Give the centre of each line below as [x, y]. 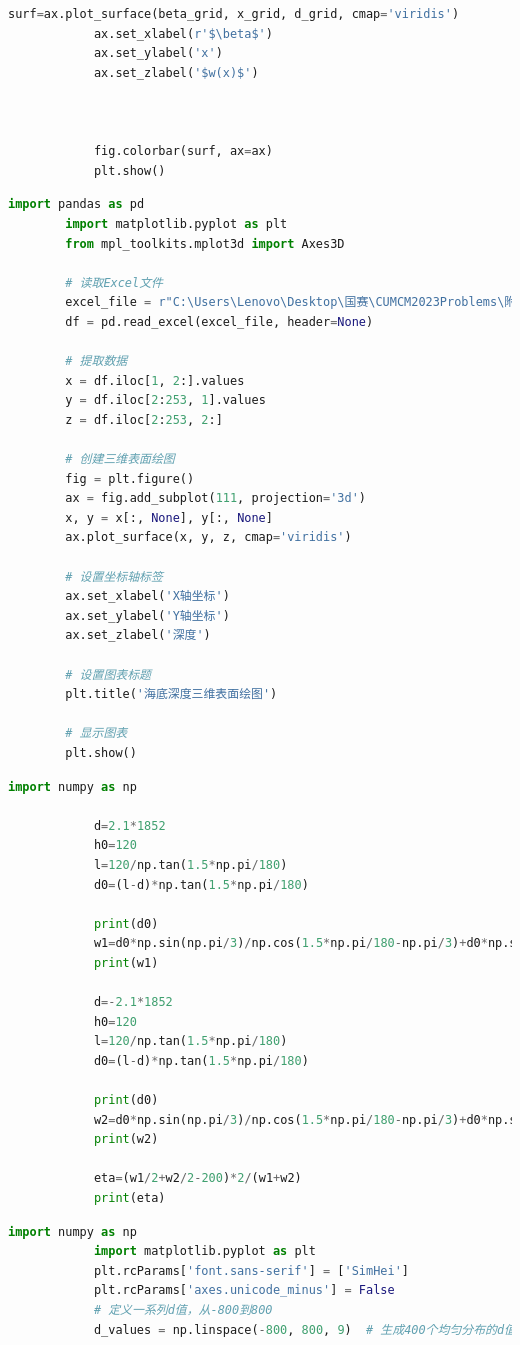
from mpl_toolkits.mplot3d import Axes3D [205, 243]
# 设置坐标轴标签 [114, 576]
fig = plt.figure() [130, 478]
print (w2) [126, 1139]
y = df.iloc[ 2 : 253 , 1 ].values [165, 400]
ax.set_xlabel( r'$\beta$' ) [183, 33]
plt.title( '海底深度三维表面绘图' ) [171, 694]
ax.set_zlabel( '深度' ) [138, 635]
